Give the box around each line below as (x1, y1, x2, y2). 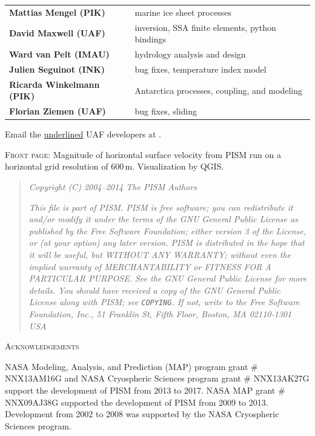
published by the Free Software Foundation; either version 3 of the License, (28, 224, 306, 237)
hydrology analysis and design (134, 48, 246, 61)
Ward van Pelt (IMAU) (9, 48, 110, 61)
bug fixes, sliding (134, 105, 197, 117)
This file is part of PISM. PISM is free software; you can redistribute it (28, 200, 293, 213)
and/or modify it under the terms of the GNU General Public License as (28, 213, 298, 225)
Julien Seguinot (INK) (9, 62, 105, 75)
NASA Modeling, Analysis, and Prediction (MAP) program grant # (5, 360, 258, 372)
